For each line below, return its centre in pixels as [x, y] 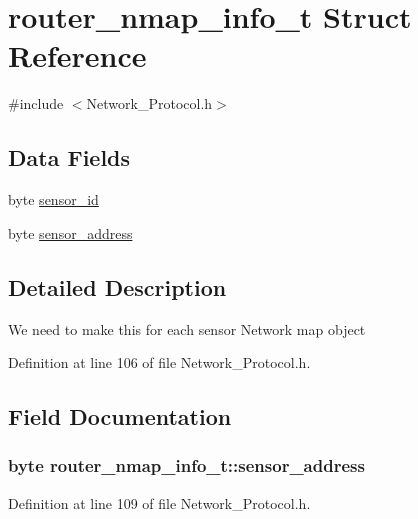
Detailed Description [117, 286]
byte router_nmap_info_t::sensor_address [186, 465]
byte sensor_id [53, 199]
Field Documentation [120, 416]
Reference [77, 55]
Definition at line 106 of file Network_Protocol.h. [159, 362]
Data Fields [69, 157]
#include [36, 103]
